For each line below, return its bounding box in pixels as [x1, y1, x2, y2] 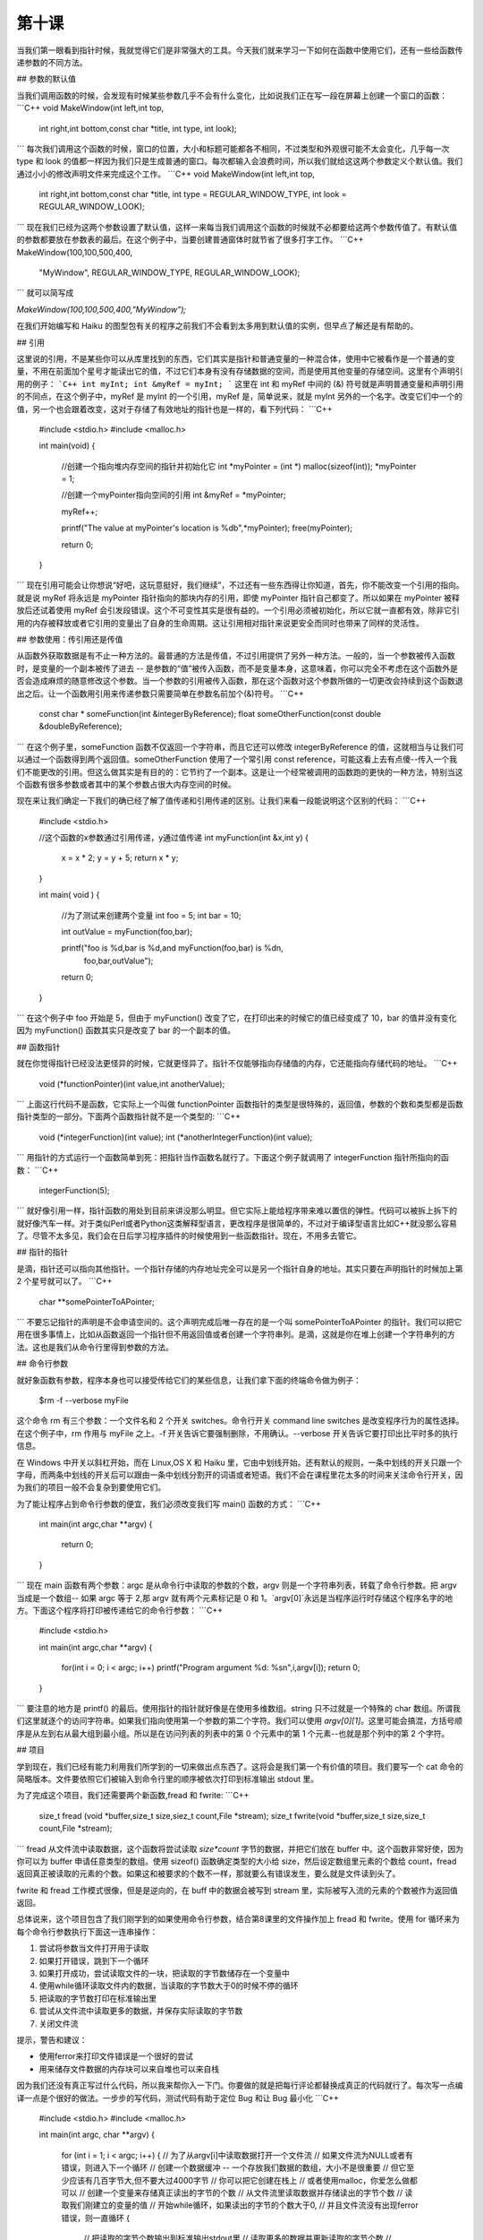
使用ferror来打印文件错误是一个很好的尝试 [38, 2051, 194, 2062]
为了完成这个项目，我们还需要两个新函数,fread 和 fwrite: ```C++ [16, 1790, 250, 1801]
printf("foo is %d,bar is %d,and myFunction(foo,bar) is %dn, [61, 943, 284, 953]
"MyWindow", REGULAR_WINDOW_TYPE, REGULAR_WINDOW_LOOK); [38, 267, 301, 278]
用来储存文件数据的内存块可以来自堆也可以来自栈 [38, 2063, 219, 2074]
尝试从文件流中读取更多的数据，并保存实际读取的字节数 [38, 2005, 243, 2016]
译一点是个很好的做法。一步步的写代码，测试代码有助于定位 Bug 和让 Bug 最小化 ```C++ [16, 2092, 340, 2103]
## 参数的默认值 [16, 73, 76, 84]
